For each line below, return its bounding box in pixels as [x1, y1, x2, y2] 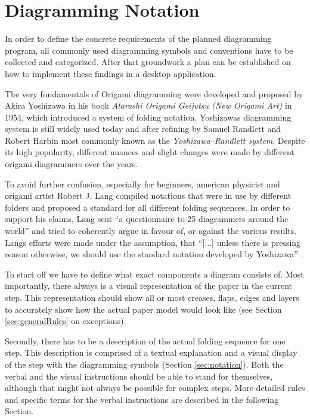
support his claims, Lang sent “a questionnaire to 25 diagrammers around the [5, 212, 289, 225]
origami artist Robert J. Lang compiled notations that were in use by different [5, 189, 292, 202]
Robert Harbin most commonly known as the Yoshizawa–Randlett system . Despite [5, 134, 305, 146]
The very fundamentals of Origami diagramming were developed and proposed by [5, 87, 303, 100]
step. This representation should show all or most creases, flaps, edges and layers [5, 291, 299, 303]
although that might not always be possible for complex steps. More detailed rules [5, 381, 305, 394]
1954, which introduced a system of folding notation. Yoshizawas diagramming [5, 110, 292, 123]
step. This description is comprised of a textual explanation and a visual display [5, 346, 297, 359]
